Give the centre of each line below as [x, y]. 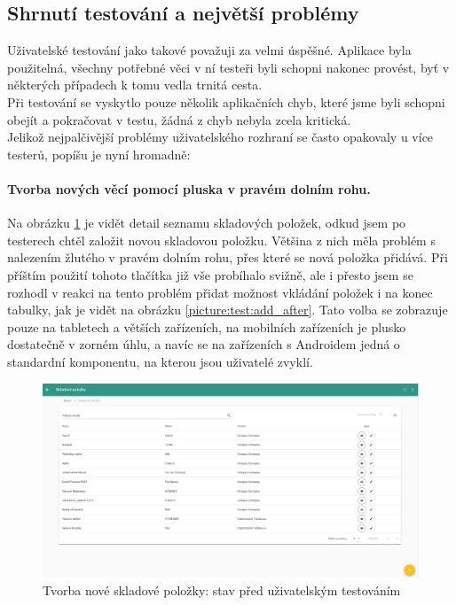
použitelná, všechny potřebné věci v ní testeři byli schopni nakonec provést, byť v [228, 67]
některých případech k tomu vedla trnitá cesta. [135, 85]
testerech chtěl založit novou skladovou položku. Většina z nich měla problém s [221, 240]
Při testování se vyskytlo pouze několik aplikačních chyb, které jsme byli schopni [226, 101]
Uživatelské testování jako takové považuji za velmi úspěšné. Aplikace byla [209, 50]
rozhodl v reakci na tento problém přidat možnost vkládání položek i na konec [220, 292]
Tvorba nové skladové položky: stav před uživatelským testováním [222, 589]
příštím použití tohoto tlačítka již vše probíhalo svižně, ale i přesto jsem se [210, 274]
